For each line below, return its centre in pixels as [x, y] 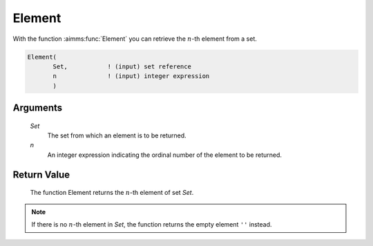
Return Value [41, 174]
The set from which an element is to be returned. [117, 135]
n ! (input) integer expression [131, 76]
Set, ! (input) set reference [122, 66]
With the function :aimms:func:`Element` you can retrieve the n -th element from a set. [135, 39]
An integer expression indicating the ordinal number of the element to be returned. [165, 155]
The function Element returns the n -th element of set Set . [112, 193]
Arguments [38, 108]
